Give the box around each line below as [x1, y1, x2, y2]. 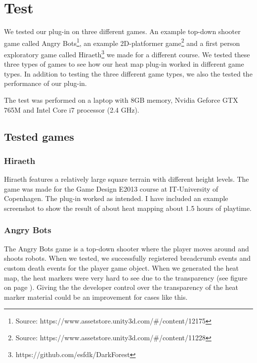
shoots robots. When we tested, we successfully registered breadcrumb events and [4, 253, 251, 263]
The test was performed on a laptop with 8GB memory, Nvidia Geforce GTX [4, 95, 238, 105]
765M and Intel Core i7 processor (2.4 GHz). [4, 104, 139, 115]
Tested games [4, 128, 74, 144]
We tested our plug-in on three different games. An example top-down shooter [4, 26, 241, 37]
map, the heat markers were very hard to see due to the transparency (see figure [4, 272, 248, 282]
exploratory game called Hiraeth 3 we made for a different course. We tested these [4, 47, 250, 59]
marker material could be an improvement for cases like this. [4, 291, 188, 302]
